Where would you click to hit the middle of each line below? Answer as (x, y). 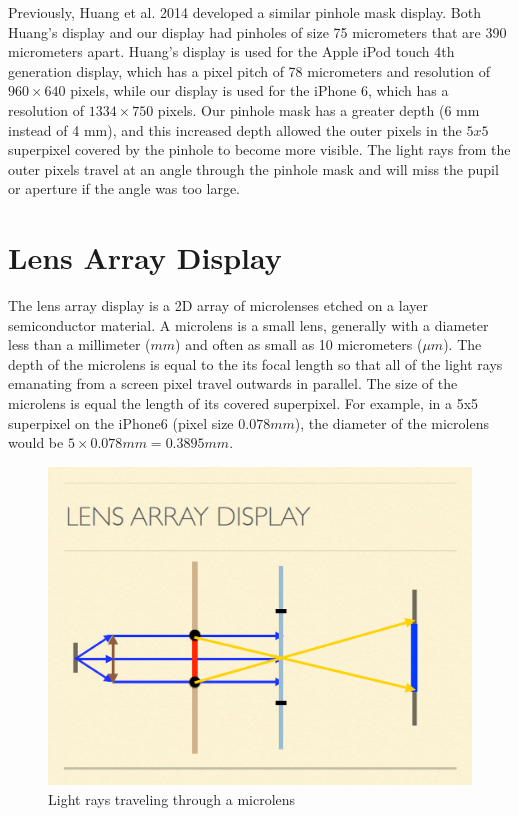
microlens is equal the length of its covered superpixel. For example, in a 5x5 (243, 403)
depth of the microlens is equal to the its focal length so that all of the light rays (255, 363)
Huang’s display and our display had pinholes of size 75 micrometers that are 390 (257, 31)
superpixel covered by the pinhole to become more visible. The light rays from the (259, 149)
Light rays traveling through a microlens (172, 798)
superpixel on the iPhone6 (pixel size (121, 422)
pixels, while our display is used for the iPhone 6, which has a (259, 90)
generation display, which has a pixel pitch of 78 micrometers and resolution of (249, 70)
